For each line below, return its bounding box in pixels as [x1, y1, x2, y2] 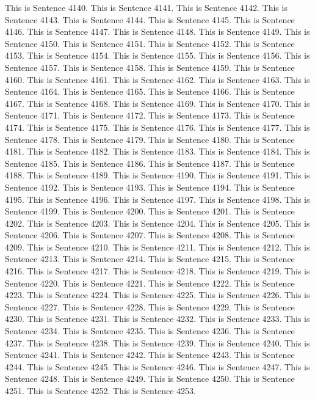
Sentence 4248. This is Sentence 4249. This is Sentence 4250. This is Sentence [5, 372, 295, 385]
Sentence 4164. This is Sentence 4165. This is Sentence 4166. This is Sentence [5, 85, 295, 98]
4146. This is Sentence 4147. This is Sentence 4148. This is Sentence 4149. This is [5, 25, 310, 38]
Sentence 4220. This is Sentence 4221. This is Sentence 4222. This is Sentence [5, 276, 295, 289]
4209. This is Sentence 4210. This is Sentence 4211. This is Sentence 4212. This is [5, 240, 310, 253]
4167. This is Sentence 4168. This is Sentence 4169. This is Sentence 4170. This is [5, 97, 310, 109]
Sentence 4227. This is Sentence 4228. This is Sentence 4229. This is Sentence [5, 300, 295, 313]
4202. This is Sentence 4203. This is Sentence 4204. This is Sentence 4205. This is [5, 216, 310, 229]
